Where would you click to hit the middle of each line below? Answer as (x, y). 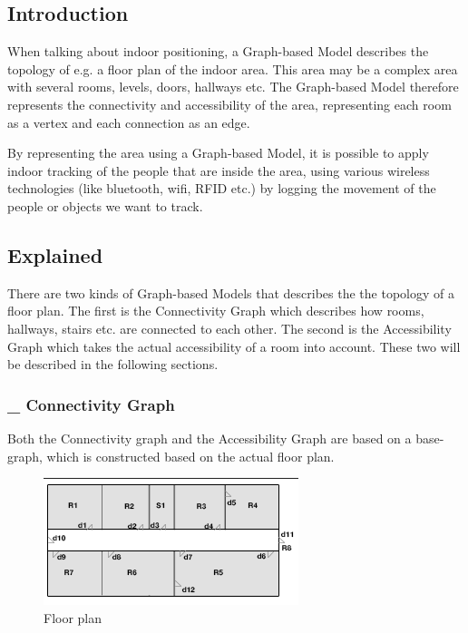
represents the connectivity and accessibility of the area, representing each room (229, 104)
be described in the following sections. (113, 364)
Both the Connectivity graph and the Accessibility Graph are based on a (210, 438)
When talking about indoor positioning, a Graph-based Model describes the (218, 51)
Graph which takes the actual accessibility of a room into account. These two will (234, 346)
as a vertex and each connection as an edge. (129, 122)
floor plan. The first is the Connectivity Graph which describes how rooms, (216, 311)
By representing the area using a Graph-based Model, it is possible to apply (218, 153)
